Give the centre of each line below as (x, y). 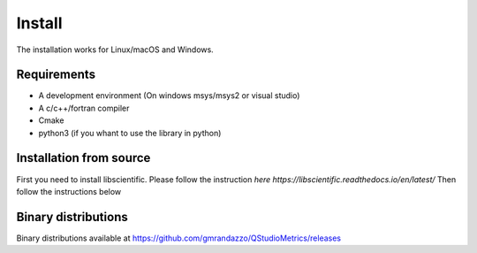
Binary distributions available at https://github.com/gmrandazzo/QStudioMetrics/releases (179, 238)
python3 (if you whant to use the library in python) (130, 133)
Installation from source (83, 158)
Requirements (56, 75)
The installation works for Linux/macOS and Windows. (115, 50)
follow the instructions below (69, 191)
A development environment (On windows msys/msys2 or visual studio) (169, 96)
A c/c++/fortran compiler (84, 108)
